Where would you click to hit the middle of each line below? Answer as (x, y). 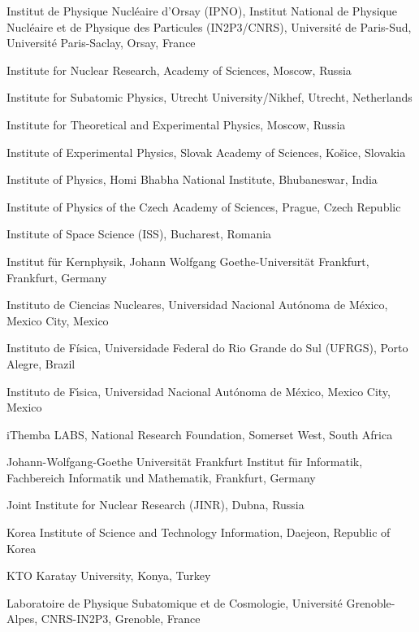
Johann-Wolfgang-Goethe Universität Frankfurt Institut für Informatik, (185, 462)
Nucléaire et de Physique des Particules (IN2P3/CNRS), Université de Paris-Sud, (209, 26)
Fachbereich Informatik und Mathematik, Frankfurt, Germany (161, 477)
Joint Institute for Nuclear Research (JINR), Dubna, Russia (156, 505)
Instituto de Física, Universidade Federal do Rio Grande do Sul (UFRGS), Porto (207, 348)
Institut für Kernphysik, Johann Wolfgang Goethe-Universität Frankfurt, (188, 261)
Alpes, (22, 619)
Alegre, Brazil (41, 363)
